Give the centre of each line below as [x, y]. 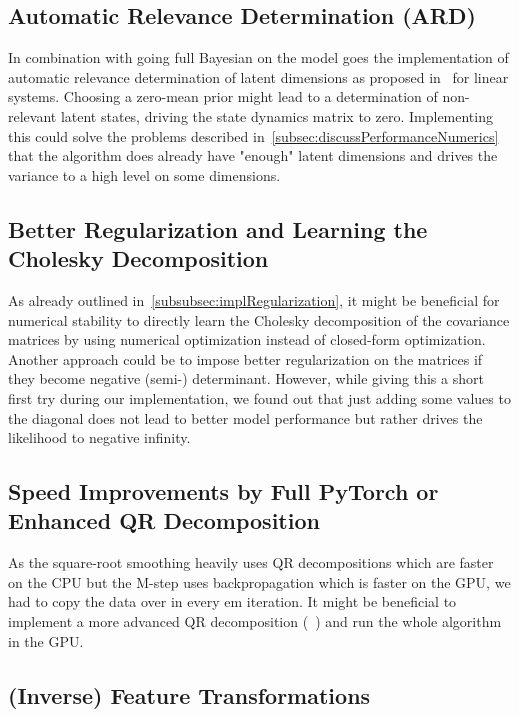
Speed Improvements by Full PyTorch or [223, 491]
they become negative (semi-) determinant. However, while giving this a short [246, 378]
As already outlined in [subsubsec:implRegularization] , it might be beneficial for [254, 299]
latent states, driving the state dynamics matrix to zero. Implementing [276, 115]
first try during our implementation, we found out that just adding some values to [259, 397]
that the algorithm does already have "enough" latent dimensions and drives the [253, 155]
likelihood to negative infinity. [99, 437]
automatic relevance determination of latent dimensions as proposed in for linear [258, 76]
